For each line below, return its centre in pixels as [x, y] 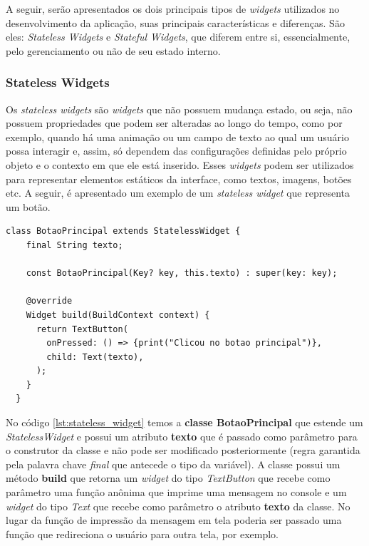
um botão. [28, 206]
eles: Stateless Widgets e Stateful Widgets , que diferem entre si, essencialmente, [178, 37]
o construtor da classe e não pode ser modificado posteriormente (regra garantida [183, 450]
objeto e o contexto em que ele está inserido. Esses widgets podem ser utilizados [180, 164]
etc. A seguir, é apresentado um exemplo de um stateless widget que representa [178, 193]
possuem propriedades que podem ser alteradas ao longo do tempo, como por [174, 123]
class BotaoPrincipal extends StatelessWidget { [123, 231]
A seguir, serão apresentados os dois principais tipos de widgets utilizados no [173, 9]
